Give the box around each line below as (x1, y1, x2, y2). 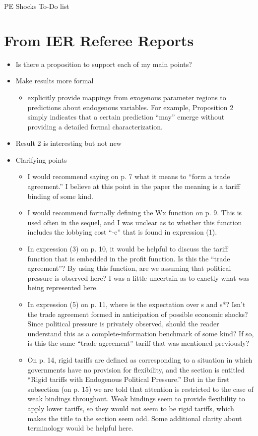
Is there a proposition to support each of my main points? (15, 59, 192, 69)
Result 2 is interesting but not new (15, 138, 122, 148)
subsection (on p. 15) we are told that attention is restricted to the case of (27, 383, 254, 394)
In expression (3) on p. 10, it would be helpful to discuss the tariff (27, 244, 228, 254)
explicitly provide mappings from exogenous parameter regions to (27, 92, 226, 102)
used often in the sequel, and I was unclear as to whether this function (27, 217, 242, 227)
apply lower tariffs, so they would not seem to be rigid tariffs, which (27, 403, 234, 413)
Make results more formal (15, 75, 94, 86)
